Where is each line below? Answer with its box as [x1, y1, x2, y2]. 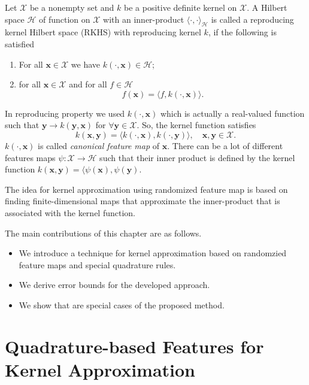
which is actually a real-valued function [160, 107, 305, 119]
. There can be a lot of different [167, 139, 283, 151]
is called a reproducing [211, 13, 294, 25]
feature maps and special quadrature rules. [19, 258, 176, 271]
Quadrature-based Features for [5, 334, 264, 358]
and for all [69, 78, 107, 90]
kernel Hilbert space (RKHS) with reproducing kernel [5, 26, 201, 38]
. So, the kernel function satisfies [137, 119, 256, 131]
